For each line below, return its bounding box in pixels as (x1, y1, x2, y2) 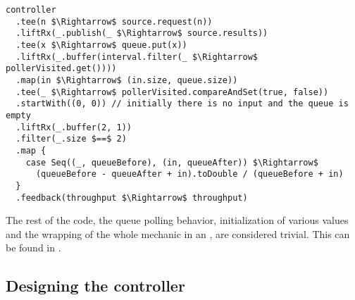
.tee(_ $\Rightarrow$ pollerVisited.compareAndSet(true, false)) (15, 87, 329, 97)
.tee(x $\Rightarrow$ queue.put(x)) (15, 39, 187, 50)
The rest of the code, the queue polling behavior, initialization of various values (6, 213, 349, 227)
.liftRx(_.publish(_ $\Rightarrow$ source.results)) (15, 28, 268, 39)
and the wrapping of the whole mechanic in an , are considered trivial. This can (6, 226, 350, 241)
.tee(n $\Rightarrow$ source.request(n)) (15, 16, 213, 27)
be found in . (6, 240, 61, 255)
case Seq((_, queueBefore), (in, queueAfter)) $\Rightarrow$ (25, 157, 318, 168)
